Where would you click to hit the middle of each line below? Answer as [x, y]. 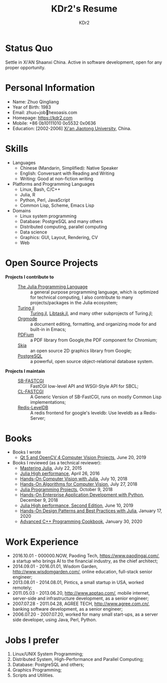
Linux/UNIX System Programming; [48, 654]
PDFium [26, 334]
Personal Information [50, 88]
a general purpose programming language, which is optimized [95, 292]
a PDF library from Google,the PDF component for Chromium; [94, 340]
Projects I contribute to [30, 277]
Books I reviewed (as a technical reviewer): [57, 463]
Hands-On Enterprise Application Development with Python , [82, 495]
